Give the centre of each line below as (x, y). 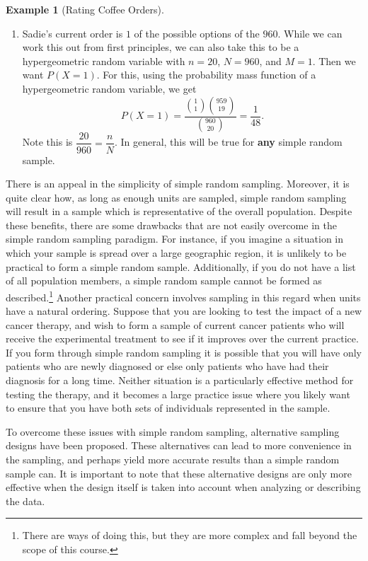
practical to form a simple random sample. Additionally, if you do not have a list (181, 266)
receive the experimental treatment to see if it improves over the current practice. (182, 339)
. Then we (334, 60)
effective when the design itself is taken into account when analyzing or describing (183, 487)
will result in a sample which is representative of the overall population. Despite (179, 211)
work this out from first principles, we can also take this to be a (161, 47)
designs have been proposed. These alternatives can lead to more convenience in (179, 445)
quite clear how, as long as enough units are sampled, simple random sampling (176, 197)
